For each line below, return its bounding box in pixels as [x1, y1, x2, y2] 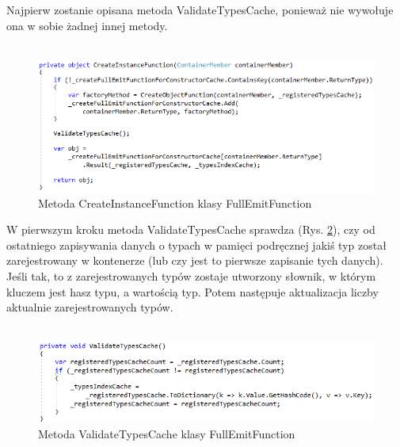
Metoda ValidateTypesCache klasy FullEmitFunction [38, 425, 295, 441]
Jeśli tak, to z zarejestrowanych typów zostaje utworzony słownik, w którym [6, 267, 376, 284]
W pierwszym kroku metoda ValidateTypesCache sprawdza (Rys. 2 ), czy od [6, 221, 375, 238]
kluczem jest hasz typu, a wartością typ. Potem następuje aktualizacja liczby [6, 283, 379, 300]
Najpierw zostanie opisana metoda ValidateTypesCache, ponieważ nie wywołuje [6, 2, 394, 17]
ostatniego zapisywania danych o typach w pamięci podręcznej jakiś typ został [6, 236, 387, 253]
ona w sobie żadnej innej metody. [6, 17, 168, 33]
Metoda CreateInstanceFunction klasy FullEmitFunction [38, 194, 312, 211]
